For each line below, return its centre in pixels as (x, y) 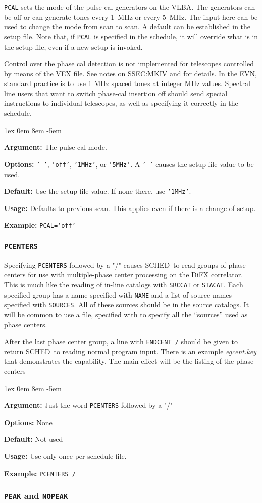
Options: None (28, 422)
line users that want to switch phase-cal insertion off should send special (116, 93)
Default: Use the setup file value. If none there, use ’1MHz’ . (98, 191)
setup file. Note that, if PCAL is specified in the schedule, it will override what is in (131, 36)
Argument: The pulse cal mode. (56, 147)
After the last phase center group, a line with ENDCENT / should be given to (121, 341)
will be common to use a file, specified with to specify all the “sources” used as (126, 314)
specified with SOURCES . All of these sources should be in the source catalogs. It (127, 304)
